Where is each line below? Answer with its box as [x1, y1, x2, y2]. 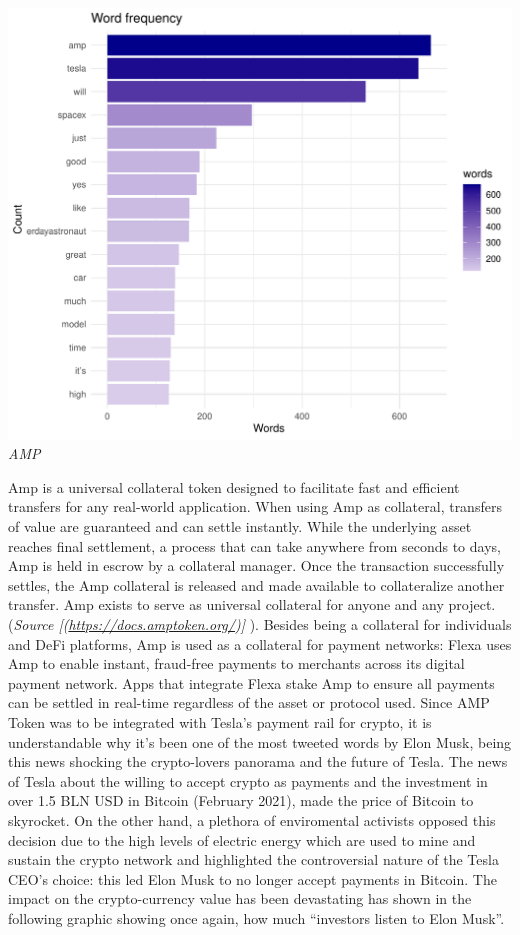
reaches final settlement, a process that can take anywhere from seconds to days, [8, 535, 501, 556]
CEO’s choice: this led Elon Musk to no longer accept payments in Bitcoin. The [8, 868, 497, 889]
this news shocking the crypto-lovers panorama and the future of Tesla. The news [8, 751, 508, 772]
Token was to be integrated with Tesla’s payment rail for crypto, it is [8, 711, 432, 732]
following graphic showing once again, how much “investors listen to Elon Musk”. [8, 907, 505, 928]
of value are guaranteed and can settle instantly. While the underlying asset [8, 516, 472, 537]
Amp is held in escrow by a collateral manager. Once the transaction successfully [8, 555, 505, 576]
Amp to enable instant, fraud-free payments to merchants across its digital [8, 653, 465, 674]
